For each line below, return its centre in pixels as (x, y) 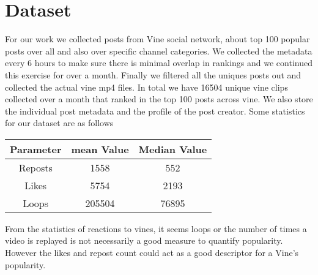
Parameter (36, 149)
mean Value (100, 149)
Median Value (173, 149)
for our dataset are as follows (59, 123)
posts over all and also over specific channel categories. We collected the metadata (159, 51)
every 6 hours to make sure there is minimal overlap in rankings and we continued (159, 63)
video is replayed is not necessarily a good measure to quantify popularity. (144, 240)
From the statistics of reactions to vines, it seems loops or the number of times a (156, 228)
